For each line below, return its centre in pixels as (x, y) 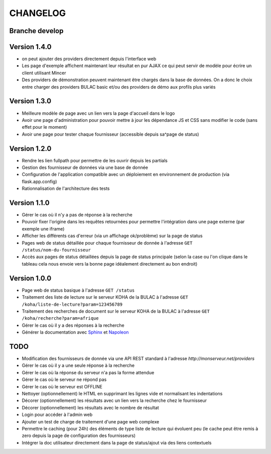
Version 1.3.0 (30, 101)
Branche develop (36, 31)
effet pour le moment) (44, 127)
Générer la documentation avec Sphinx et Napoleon (75, 332)
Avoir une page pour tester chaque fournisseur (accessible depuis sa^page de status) (110, 134)
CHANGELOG (38, 13)
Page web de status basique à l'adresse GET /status (78, 290)
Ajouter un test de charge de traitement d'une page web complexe (91, 421)
